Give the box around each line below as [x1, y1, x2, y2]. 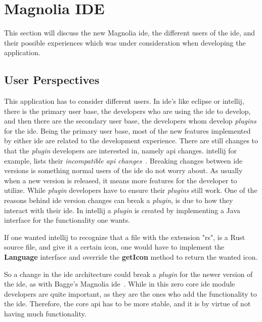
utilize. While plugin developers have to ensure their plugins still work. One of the [4, 185, 257, 195]
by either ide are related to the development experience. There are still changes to [4, 135, 258, 146]
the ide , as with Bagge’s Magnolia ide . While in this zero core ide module [4, 278, 235, 289]
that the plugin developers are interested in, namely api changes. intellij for [4, 145, 237, 156]
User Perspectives [4, 72, 100, 88]
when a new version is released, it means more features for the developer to [4, 175, 237, 185]
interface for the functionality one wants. [4, 215, 130, 225]
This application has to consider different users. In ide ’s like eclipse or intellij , [4, 96, 244, 106]
